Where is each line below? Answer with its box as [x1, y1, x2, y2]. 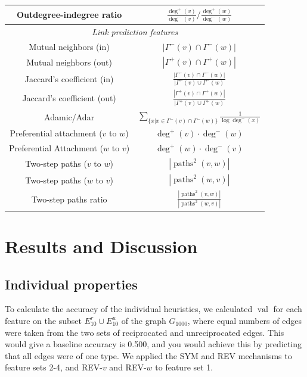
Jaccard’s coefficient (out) [22, 91, 116, 104]
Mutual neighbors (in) [29, 40, 110, 52]
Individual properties [5, 275, 138, 293]
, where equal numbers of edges [187, 314, 302, 326]
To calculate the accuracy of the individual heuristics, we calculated [5, 303, 253, 315]
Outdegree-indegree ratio [17, 8, 122, 21]
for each [273, 303, 302, 315]
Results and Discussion [5, 233, 198, 258]
